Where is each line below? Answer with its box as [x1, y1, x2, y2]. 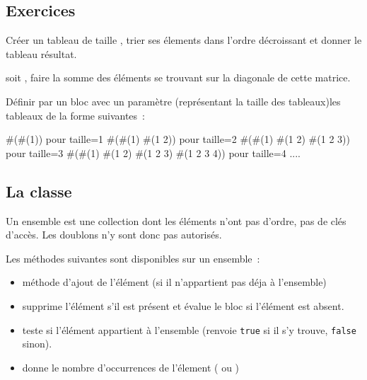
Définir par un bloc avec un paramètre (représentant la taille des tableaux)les [6, 93, 341, 108]
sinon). [22, 336, 52, 351]
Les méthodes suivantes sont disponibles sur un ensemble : [6, 251, 260, 265]
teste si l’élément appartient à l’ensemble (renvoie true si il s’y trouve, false [22, 322, 356, 337]
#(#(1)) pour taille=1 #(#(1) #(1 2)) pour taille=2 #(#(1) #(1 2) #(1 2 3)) [6, 132, 350, 146]
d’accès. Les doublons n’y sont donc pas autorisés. [6, 227, 222, 242]
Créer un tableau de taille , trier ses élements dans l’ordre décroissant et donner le [6, 33, 362, 47]
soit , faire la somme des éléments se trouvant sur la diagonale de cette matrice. [6, 70, 351, 85]
